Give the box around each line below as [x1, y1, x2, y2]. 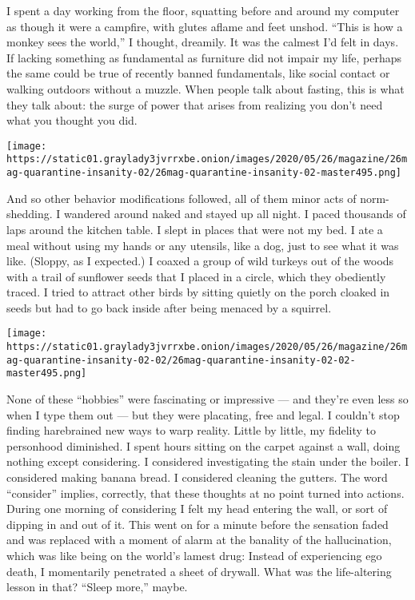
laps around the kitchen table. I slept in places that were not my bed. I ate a [6, 221, 383, 237]
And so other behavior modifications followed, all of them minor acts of [6, 189, 357, 206]
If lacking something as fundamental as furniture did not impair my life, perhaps [6, 49, 402, 66]
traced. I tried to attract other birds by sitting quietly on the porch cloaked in [6, 284, 390, 300]
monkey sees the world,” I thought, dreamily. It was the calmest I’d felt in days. [6, 34, 399, 50]
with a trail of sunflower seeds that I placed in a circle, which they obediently [6, 268, 386, 284]
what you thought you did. [6, 112, 138, 129]
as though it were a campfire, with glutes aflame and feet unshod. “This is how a [6, 18, 403, 34]
